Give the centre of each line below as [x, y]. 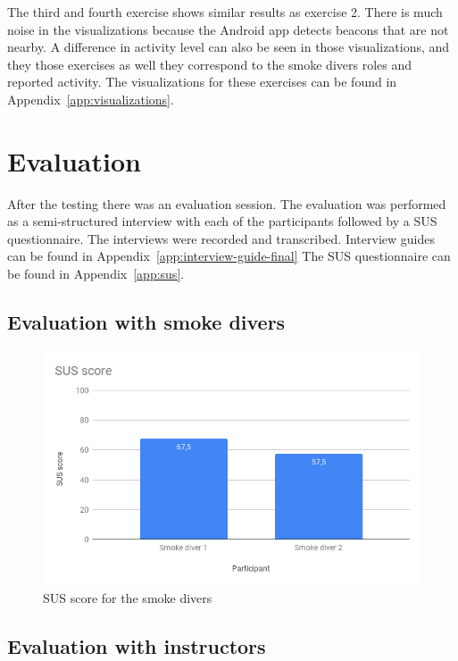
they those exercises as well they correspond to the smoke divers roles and [210, 64]
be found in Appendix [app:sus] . [96, 274]
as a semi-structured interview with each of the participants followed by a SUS [222, 221]
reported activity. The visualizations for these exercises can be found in [202, 82]
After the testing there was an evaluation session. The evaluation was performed [227, 203]
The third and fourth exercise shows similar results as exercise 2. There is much [225, 12]
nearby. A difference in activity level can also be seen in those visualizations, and [229, 47]
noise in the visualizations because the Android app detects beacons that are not [228, 29]
